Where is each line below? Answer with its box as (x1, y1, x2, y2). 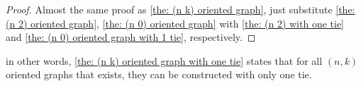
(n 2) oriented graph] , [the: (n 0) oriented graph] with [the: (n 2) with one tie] (6, 16, 345, 30)
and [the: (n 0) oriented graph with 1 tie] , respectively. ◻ (6, 30, 256, 44)
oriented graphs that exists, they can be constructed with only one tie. (6, 67, 312, 82)
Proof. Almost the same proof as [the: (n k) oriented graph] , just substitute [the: (6, 2, 355, 16)
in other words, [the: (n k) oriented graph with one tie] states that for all (6, 53, 323, 68)
